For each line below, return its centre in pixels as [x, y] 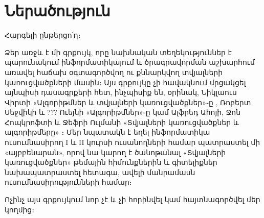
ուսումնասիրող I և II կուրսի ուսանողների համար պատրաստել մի [133, 142]
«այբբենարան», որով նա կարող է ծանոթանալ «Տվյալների [115, 152]
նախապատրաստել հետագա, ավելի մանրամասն [100, 172]
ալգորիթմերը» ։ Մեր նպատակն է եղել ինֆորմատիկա [107, 132]
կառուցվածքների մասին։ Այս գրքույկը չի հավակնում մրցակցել [125, 82]
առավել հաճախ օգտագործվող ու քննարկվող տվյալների [114, 72]
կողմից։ [19, 209]
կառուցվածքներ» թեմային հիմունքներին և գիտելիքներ [111, 162]
